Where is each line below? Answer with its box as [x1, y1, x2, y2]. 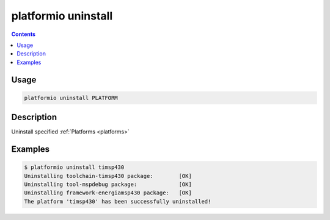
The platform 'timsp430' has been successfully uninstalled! [24, 198, 211, 205]
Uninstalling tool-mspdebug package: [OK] [24, 181, 192, 188]
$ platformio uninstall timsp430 [24, 164, 125, 171]
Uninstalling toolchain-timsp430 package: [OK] [24, 172, 192, 179]
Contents [11, 30, 36, 38]
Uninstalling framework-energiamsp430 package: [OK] [24, 190, 192, 196]
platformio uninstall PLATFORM [24, 94, 119, 101]
